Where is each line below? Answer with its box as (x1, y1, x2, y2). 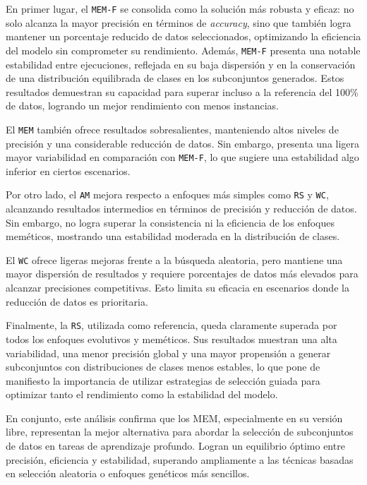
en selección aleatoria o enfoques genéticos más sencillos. (6, 466, 250, 481)
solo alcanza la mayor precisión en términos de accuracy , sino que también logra (6, 15, 351, 30)
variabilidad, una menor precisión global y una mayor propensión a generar (6, 345, 331, 360)
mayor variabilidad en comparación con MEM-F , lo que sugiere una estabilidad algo (6, 150, 359, 164)
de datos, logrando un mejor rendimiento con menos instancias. (6, 98, 279, 113)
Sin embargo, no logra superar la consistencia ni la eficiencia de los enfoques (6, 215, 335, 229)
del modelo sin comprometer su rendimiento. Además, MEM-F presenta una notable (6, 42, 361, 57)
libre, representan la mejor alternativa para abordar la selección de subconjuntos (6, 424, 354, 439)
